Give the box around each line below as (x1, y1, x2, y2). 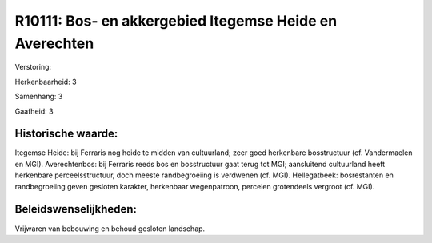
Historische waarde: (14, 127, 118, 141)
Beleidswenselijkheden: (14, 202, 138, 216)
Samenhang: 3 (14, 92, 63, 102)
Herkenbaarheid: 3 (14, 77, 77, 86)
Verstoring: (14, 62, 52, 72)
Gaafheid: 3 (14, 106, 54, 116)
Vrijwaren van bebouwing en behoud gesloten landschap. (14, 224, 206, 233)
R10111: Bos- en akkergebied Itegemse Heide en (14, 12, 338, 30)
